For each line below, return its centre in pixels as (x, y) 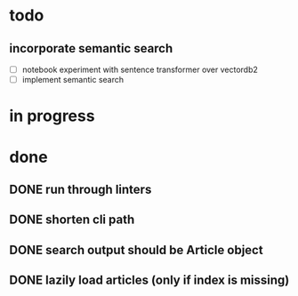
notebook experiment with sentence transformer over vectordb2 (140, 69)
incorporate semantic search (91, 48)
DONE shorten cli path (72, 220)
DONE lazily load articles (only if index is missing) (149, 280)
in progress (52, 116)
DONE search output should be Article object (137, 250)
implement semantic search (73, 80)
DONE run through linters (81, 189)
